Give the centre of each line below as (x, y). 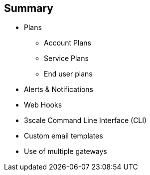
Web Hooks (43, 105)
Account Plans (68, 43)
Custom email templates (64, 136)
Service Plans (66, 58)
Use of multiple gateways (66, 151)
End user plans (68, 74)
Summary (29, 8)
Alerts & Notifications (59, 89)
